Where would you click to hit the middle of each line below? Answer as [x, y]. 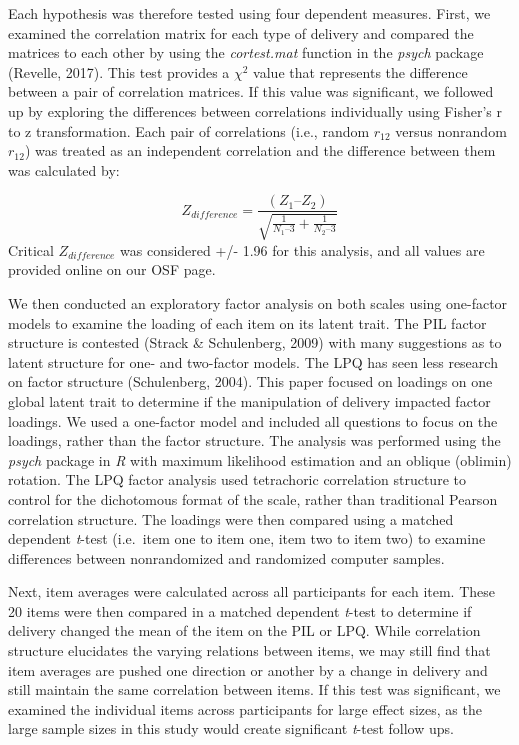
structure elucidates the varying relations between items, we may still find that [249, 650]
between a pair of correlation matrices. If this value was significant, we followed [251, 91]
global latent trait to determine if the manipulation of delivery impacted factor [249, 400]
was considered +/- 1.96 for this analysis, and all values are [302, 249]
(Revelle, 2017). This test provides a [119, 71]
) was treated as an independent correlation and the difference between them [260, 150]
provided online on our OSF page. [112, 269]
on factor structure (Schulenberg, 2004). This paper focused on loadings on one [250, 381]
